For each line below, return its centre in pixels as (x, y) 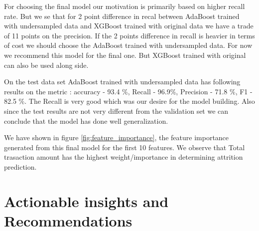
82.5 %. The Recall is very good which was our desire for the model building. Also (129, 101)
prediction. (20, 166)
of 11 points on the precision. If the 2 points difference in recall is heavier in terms (129, 35)
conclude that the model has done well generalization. (86, 120)
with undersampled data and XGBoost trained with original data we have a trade (129, 26)
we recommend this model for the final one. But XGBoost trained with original (125, 55)
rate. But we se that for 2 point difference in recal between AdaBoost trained (122, 16)
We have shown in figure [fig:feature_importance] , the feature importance (117, 137)
